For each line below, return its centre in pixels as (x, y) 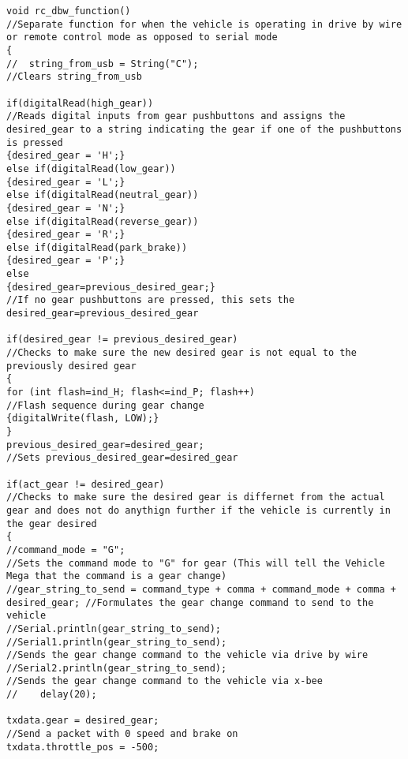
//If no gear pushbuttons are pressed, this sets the (151, 300)
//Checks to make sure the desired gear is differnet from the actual (196, 497)
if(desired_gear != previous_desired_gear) (122, 340)
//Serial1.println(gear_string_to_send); (117, 642)
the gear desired (52, 523)
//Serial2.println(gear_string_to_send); (117, 668)
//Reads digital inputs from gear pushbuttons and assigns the (176, 116)
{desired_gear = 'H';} (66, 156)
